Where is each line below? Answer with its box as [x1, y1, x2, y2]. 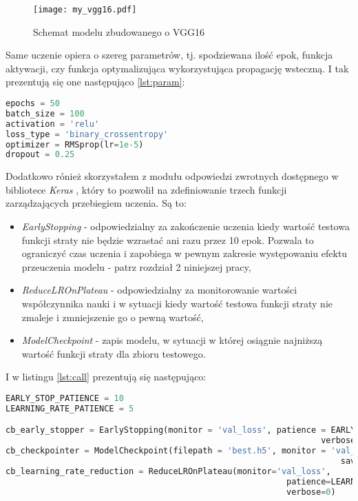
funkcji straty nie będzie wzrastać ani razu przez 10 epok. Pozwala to [21, 232, 314, 247]
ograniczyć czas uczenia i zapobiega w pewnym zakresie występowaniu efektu [21, 246, 348, 260]
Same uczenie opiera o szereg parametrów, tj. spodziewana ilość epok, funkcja [6, 48, 333, 62]
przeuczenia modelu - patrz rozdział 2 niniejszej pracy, [21, 259, 251, 274]
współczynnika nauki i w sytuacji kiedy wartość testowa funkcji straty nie [21, 296, 333, 311]
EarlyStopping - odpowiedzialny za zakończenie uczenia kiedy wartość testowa [21, 219, 350, 234]
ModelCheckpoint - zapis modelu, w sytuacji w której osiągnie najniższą [21, 333, 323, 347]
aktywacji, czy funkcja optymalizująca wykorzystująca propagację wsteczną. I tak [6, 61, 349, 75]
